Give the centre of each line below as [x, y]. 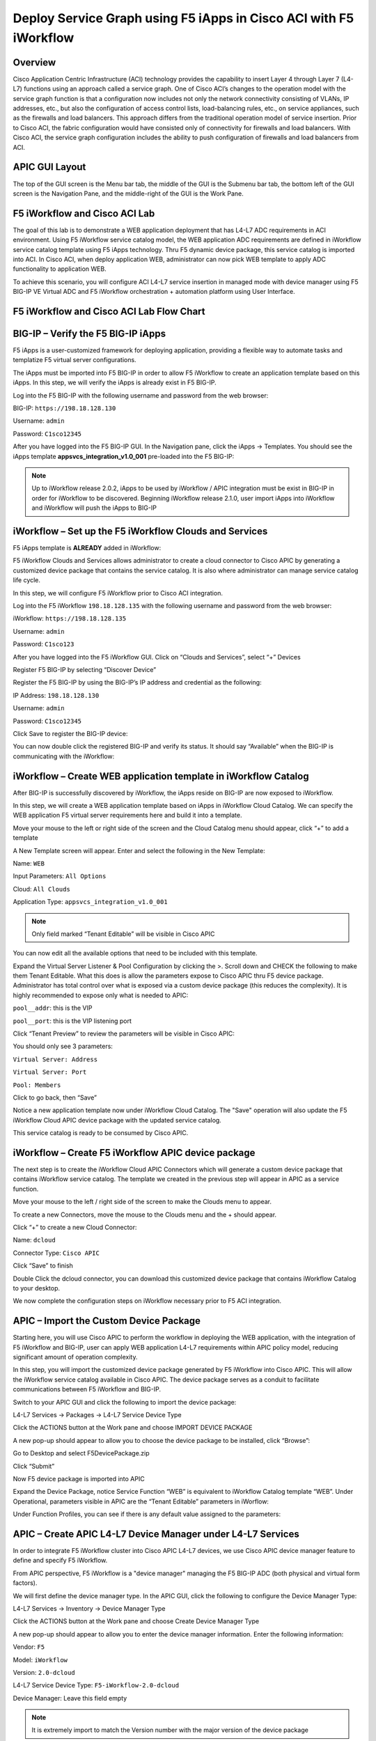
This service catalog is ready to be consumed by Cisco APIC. [101, 1133]
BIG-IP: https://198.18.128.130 [64, 408]
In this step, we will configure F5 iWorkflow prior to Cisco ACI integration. [118, 593]
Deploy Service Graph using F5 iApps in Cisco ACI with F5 [183, 18]
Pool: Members [37, 1085]
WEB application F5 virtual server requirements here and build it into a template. [127, 815]
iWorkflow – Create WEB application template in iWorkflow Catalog [161, 776]
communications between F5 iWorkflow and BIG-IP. [87, 1389]
